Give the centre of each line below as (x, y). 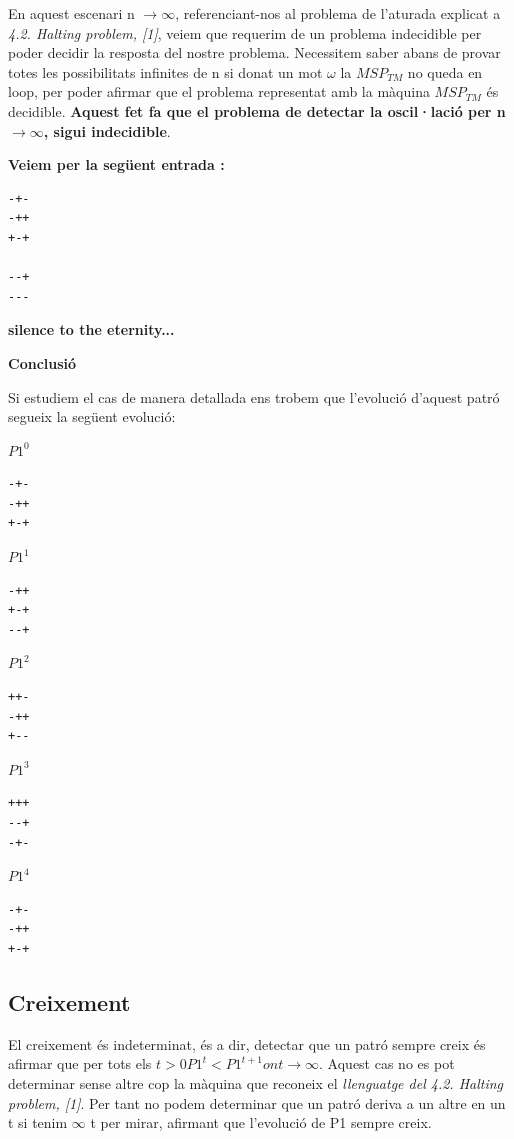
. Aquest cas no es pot (387, 1063)
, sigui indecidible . (107, 130)
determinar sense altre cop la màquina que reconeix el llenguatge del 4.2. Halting (256, 1082)
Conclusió (42, 362)
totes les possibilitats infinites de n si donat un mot (165, 71)
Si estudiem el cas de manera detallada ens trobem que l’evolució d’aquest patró (254, 396)
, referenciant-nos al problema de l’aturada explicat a (338, 13)
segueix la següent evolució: (92, 416)
